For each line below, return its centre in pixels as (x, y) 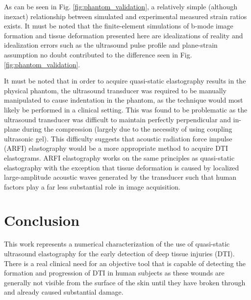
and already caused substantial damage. (64, 292)
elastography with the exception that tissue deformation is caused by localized (122, 167)
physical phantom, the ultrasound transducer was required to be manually (115, 90)
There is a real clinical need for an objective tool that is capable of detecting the (125, 263)
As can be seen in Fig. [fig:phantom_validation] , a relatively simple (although (121, 6)
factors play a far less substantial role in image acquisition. (92, 186)
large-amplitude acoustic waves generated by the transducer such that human (120, 177)
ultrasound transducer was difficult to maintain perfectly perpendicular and (117, 119)
